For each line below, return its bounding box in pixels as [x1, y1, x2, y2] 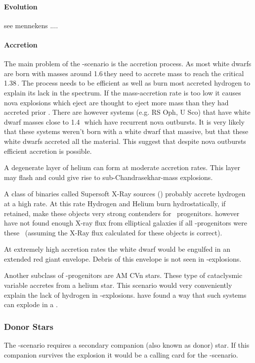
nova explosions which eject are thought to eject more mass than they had [4, 97, 229, 107]
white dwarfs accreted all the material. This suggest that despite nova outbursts [4, 136, 246, 146]
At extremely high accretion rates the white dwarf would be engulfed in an [4, 244, 230, 254]
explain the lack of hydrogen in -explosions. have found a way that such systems [4, 289, 247, 300]
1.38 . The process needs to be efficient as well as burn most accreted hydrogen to [4, 78, 251, 88]
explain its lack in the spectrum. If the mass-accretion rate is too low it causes [4, 87, 241, 97]
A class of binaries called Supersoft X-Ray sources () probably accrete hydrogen [4, 188, 246, 199]
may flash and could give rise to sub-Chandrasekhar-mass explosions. [4, 172, 213, 182]
